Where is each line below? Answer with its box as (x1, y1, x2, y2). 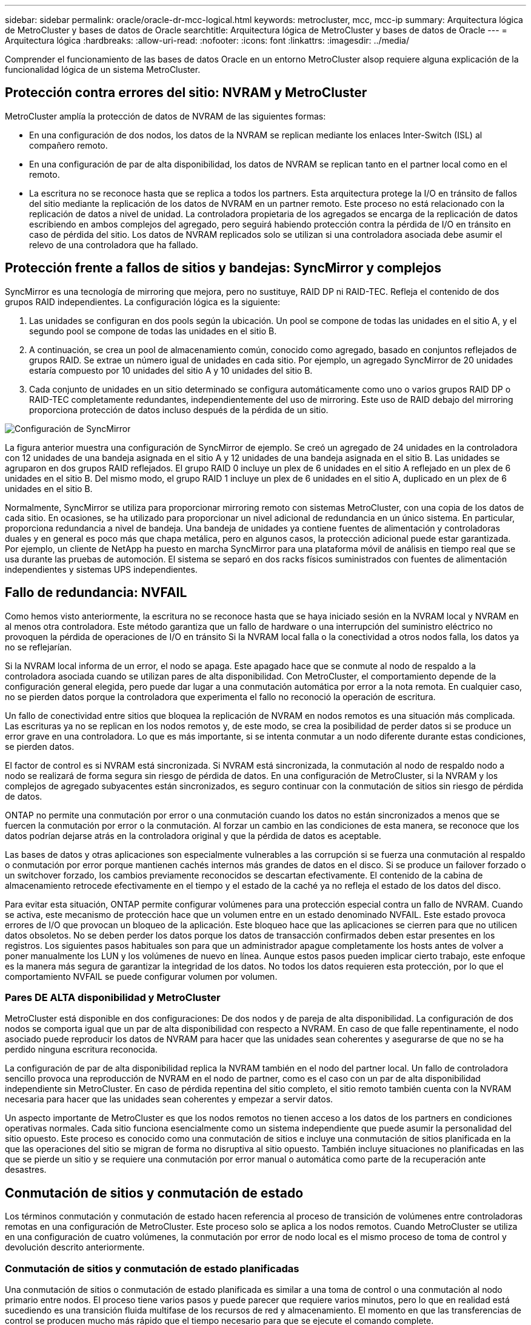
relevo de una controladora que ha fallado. (29, 239, 198, 250)
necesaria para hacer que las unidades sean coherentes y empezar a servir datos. (5, 1094, 333, 1105)
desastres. (5, 1164, 47, 1175)
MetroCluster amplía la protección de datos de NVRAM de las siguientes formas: (5, 110, 326, 121)
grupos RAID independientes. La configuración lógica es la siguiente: (5, 296, 281, 307)
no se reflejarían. (5, 641, 72, 652)
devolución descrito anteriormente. (5, 1242, 145, 1253)
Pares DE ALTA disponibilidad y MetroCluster (5, 991, 221, 1003)
